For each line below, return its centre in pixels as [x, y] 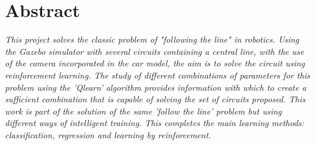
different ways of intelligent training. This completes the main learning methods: [155, 123]
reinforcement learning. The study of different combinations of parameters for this [157, 75]
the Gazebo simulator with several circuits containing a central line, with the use [154, 51]
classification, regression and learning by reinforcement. [108, 134]
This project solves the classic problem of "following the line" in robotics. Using [152, 39]
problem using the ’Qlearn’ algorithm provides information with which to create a [156, 87]
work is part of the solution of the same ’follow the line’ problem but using [143, 111]
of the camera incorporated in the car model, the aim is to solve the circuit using [155, 63]
